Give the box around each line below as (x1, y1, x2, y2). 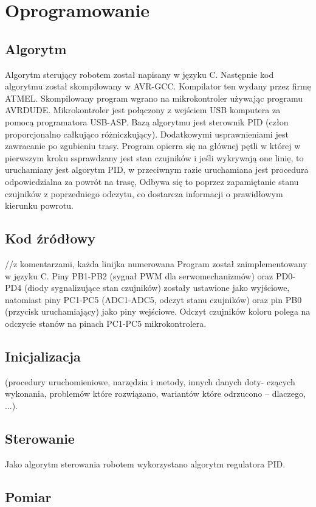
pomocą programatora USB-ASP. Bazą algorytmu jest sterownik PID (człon (5, 115, 289, 128)
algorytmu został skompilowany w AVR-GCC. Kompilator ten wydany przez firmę (5, 80, 311, 93)
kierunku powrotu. (5, 199, 74, 212)
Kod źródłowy (5, 229, 96, 248)
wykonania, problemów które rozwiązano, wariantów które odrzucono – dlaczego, (5, 387, 306, 400)
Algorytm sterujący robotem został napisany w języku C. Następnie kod (5, 68, 274, 80)
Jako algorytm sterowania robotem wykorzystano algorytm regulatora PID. (5, 457, 286, 470)
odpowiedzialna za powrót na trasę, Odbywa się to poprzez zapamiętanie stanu (5, 175, 299, 187)
